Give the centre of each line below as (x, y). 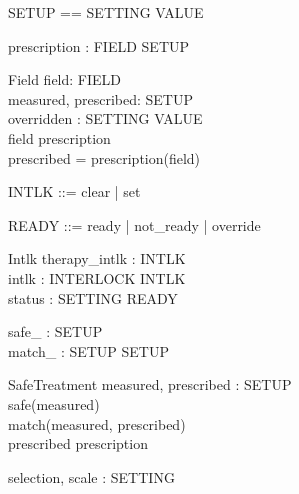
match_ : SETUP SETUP (89, 350)
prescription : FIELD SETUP (99, 45)
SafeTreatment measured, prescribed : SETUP (150, 384)
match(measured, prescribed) (97, 423)
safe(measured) (54, 403)
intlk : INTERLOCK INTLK (97, 277)
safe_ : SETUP (55, 331)
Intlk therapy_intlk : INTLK (97, 258)
